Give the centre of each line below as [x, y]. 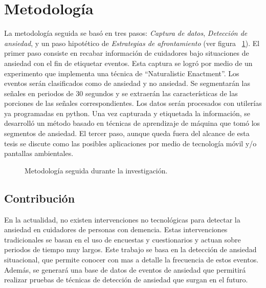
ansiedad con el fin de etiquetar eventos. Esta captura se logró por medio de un [128, 63]
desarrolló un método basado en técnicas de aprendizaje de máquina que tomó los [132, 123]
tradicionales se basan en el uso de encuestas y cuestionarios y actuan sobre [123, 239]
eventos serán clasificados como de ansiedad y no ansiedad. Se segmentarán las [127, 83]
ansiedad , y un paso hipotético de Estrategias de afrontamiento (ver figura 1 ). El [132, 43]
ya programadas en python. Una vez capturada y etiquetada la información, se [127, 113]
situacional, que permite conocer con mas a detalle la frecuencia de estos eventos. [131, 260]
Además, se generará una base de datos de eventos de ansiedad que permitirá [125, 269]
